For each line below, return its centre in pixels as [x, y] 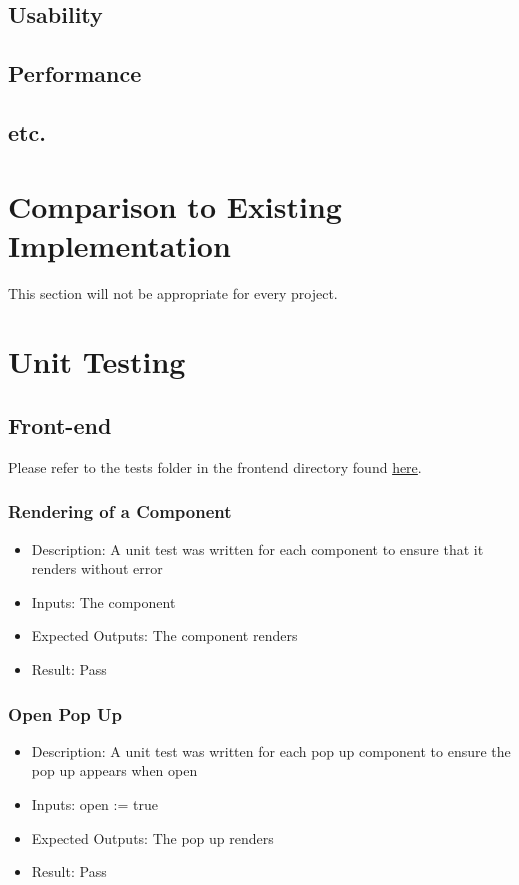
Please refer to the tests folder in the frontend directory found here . [215, 466]
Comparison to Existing [175, 205]
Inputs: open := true [94, 804]
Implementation [119, 244]
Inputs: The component [103, 601]
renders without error [97, 568]
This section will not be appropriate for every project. [173, 292]
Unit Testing [97, 361]
